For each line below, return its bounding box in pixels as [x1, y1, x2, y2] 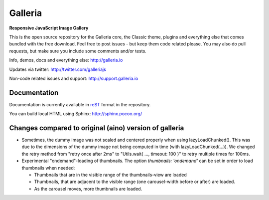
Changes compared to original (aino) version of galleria [9, 124, 184, 132]
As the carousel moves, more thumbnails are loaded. [34, 186, 142, 192]
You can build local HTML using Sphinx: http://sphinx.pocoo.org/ [9, 111, 142, 117]
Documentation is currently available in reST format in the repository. [9, 101, 151, 107]
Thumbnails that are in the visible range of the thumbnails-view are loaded [34, 172, 187, 178]
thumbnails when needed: [21, 165, 75, 171]
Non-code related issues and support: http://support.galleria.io [9, 75, 138, 81]
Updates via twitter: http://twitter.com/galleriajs [9, 66, 107, 72]
